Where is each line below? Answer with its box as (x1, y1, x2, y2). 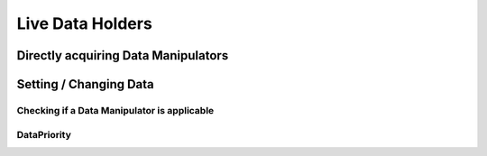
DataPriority (16, 128, 72, 141)
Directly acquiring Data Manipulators (16, 48, 229, 63)
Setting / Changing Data (16, 77, 155, 92)
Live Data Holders (16, 14, 152, 33)
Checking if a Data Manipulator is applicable (16, 104, 215, 116)
